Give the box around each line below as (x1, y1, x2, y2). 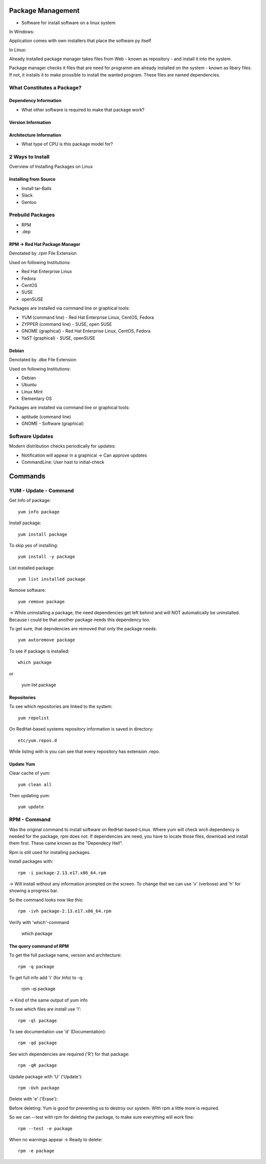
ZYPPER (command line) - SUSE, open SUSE (21, 321, 112, 327)
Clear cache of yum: (9, 770, 51, 776)
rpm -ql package (18, 1017, 57, 1023)
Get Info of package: (9, 498, 51, 504)
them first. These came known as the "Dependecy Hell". (9, 840, 123, 846)
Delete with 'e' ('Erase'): (9, 1096, 58, 1102)
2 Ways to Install (9, 153, 50, 160)
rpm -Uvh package (18, 1085, 60, 1090)
